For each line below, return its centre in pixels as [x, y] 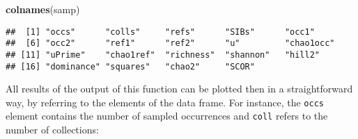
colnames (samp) [43, 9]
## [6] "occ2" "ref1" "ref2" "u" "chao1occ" [170, 43]
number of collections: [52, 130]
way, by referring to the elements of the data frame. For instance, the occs [165, 102]
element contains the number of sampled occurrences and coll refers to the [167, 116]
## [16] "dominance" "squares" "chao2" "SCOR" [130, 66]
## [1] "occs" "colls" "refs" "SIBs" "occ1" [160, 32]
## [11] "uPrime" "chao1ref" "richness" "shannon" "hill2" [163, 55]
